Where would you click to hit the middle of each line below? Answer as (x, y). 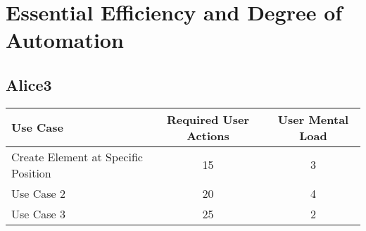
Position (31, 173)
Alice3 (29, 84)
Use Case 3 (39, 213)
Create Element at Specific (77, 156)
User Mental (313, 119)
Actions (208, 135)
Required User (208, 119)
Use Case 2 (39, 193)
